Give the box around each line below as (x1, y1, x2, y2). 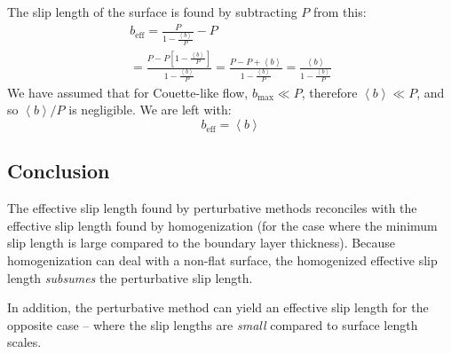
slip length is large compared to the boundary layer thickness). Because (7, 233, 396, 252)
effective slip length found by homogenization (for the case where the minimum (7, 216, 438, 234)
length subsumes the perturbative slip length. (7, 268, 253, 287)
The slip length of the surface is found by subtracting (7, 3, 297, 20)
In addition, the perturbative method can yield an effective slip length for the (7, 298, 429, 317)
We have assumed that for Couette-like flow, (7, 83, 249, 101)
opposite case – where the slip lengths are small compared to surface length (7, 315, 418, 334)
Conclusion (7, 157, 110, 185)
